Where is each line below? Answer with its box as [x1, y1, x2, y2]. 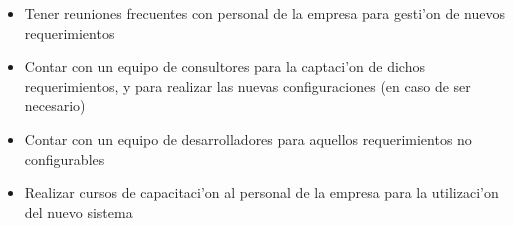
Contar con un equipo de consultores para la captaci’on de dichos [24, 56, 425, 77]
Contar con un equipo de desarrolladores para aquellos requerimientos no [24, 128, 472, 149]
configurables [24, 148, 105, 169]
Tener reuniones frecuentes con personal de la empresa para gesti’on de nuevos [24, 3, 505, 23]
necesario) [24, 95, 86, 116]
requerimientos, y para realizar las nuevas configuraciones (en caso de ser [24, 75, 471, 96]
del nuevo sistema [24, 201, 133, 222]
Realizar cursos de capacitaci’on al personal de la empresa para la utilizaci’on [24, 182, 499, 203]
